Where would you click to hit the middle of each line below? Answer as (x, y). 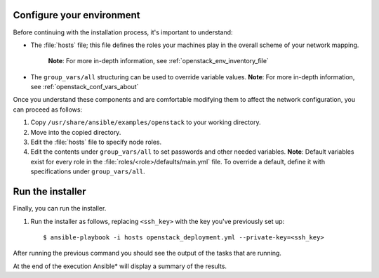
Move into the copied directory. (76, 132)
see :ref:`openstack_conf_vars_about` (85, 87)
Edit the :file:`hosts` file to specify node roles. (96, 142)
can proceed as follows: (48, 110)
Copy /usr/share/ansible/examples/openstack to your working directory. (146, 122)
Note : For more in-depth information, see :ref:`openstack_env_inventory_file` (159, 61)
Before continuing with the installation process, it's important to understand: (123, 32)
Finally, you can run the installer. (60, 208)
